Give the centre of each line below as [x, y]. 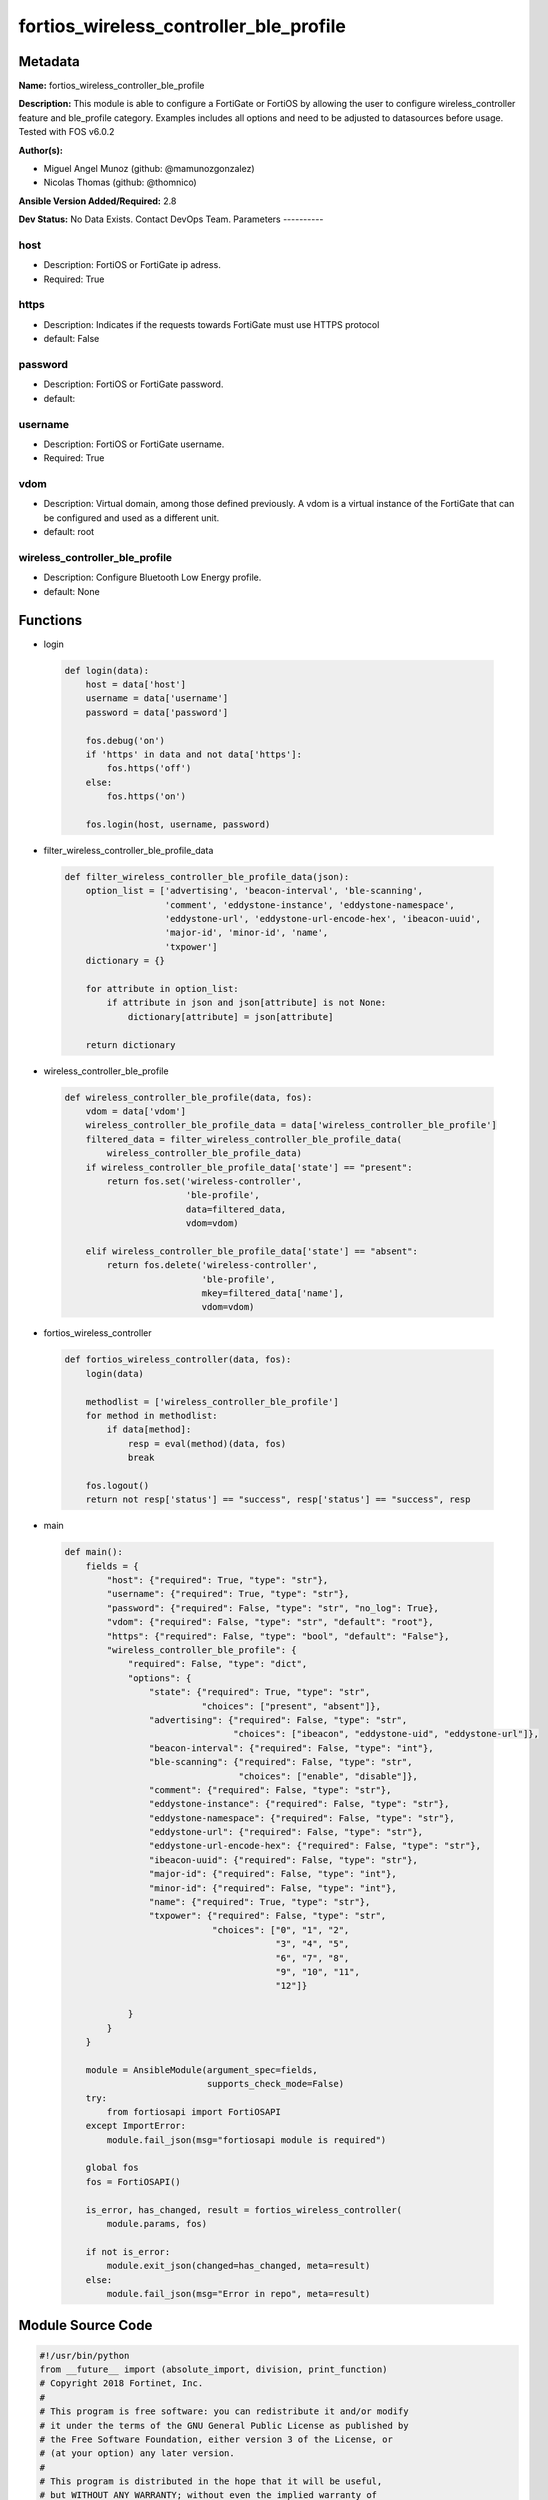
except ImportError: [136, 2126]
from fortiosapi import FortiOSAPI [194, 2111]
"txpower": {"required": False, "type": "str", [267, 1916]
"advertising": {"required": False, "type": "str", [278, 1719]
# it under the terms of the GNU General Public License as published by [224, 2425]
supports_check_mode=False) [275, 2084]
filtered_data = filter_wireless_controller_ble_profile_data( [244, 1139]
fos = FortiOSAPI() [133, 2181]
